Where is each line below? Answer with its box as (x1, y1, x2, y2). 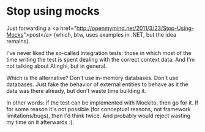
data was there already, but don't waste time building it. (6, 87, 147, 94)
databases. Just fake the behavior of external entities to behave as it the (6, 81, 188, 88)
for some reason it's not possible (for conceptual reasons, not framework (6, 105, 191, 112)
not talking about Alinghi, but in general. (6, 62, 107, 70)
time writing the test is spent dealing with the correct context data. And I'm (6, 56, 195, 63)
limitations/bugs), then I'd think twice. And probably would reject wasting (6, 112, 191, 119)
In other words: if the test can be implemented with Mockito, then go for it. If (6, 99, 199, 106)
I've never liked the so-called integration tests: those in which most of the (6, 49, 192, 56)
